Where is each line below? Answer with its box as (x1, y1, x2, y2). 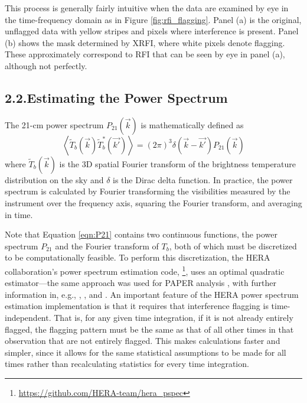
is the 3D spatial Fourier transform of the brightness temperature (59, 157, 296, 170)
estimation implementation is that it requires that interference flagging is (5, 300, 269, 312)
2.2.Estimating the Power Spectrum (5, 88, 228, 106)
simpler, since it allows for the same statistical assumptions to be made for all (5, 346, 286, 358)
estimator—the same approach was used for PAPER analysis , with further (5, 277, 276, 289)
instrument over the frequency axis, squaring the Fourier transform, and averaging (5, 196, 302, 209)
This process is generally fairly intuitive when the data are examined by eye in (5, 2, 289, 14)
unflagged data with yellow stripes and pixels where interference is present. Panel (5, 25, 299, 37)
